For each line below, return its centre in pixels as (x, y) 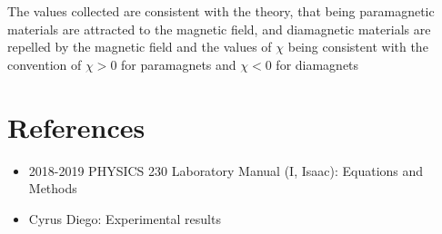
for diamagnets (317, 64)
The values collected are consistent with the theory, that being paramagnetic (221, 11)
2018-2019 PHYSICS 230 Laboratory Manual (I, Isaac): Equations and (226, 170)
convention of (45, 64)
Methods (53, 188)
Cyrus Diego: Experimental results (125, 218)
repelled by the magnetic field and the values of (140, 47)
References (76, 127)
